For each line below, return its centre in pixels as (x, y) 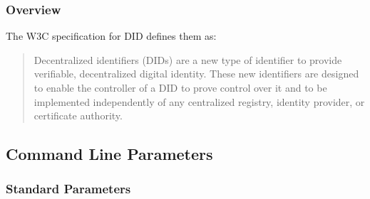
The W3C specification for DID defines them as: (111, 36)
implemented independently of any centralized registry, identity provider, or (199, 101)
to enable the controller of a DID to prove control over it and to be (180, 87)
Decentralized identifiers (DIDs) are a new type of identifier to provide (188, 59)
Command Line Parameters (109, 154)
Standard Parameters (68, 189)
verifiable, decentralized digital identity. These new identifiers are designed (196, 74)
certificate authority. (78, 115)
